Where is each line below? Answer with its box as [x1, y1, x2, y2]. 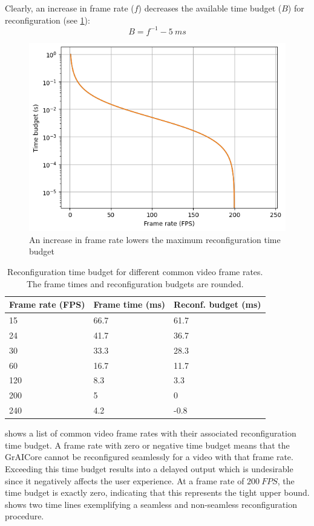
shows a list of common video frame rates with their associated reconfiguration [5, 427, 296, 440]
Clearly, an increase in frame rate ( [5, 2, 134, 14]
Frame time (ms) [93, 298, 166, 311]
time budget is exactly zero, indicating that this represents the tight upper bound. [5, 486, 310, 499]
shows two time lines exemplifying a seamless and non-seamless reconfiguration [5, 498, 297, 510]
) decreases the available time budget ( [138, 2, 282, 14]
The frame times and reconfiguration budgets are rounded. [27, 277, 244, 290]
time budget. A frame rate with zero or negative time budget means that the [5, 438, 290, 451]
